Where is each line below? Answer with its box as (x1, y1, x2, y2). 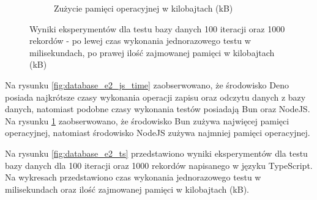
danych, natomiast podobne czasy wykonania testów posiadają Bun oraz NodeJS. (5, 102, 310, 115)
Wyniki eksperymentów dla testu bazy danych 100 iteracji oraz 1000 (29, 22, 285, 35)
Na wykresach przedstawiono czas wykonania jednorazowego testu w (5, 171, 261, 184)
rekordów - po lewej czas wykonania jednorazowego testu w (29, 34, 251, 47)
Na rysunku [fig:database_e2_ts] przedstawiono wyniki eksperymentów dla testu (5, 146, 308, 159)
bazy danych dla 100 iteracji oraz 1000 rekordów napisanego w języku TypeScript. (5, 159, 313, 171)
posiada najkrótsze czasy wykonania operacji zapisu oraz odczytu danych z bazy (5, 90, 306, 103)
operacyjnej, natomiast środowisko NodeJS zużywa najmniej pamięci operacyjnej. (5, 126, 310, 139)
